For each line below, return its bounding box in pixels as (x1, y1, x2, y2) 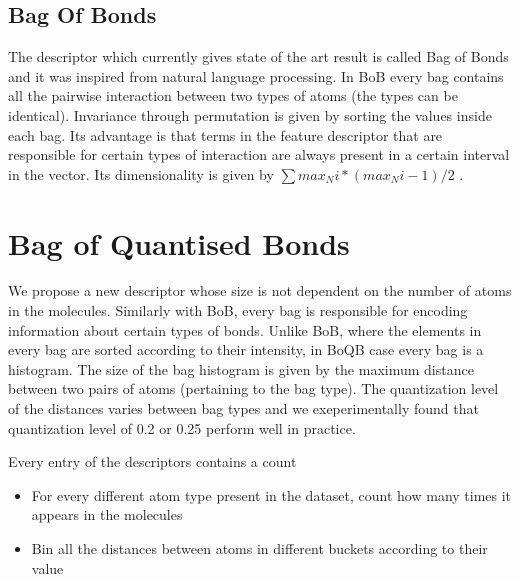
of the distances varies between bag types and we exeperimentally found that (8, 398, 479, 419)
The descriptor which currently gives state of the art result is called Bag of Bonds (8, 46, 509, 67)
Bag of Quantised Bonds (8, 222, 350, 263)
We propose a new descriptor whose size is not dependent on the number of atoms (8, 280, 512, 301)
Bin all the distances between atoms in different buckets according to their (31, 538, 488, 559)
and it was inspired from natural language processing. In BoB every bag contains (8, 65, 504, 86)
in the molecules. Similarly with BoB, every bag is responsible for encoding (8, 300, 468, 321)
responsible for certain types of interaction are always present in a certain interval (8, 144, 510, 165)
